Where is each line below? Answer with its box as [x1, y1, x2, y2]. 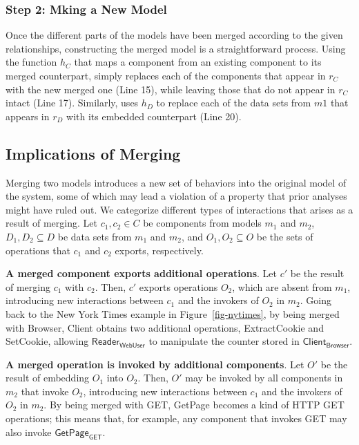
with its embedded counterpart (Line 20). [66, 108, 242, 123]
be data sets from [57, 229, 132, 243]
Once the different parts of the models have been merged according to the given [6, 28, 343, 42]
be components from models [143, 216, 262, 230]
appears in [6, 108, 50, 123]
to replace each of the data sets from [156, 95, 311, 110]
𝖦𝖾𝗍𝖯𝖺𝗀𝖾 [55, 428, 89, 438]
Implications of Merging [6, 142, 181, 164]
